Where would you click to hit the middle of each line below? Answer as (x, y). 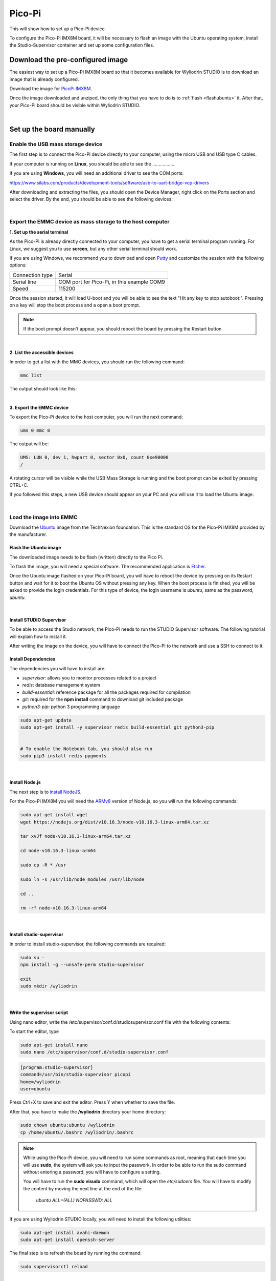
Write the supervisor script (39, 1013)
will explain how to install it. (38, 636)
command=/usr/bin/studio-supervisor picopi (76, 1075)
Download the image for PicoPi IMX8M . (51, 89)
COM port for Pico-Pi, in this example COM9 (112, 282)
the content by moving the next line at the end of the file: (83, 1188)
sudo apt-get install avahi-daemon (65, 1233)
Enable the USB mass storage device (56, 144)
